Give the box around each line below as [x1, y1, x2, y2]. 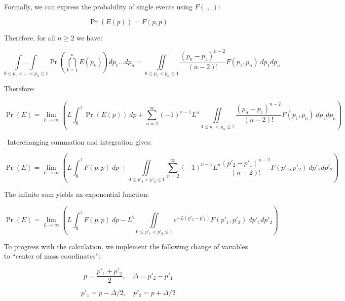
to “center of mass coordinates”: [4, 251, 101, 261]
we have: [76, 32, 103, 42]
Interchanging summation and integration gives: [7, 136, 152, 147]
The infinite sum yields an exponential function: [4, 188, 149, 199]
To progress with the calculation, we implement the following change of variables [4, 241, 248, 251]
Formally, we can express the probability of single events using [4, 1, 192, 11]
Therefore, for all [4, 32, 55, 42]
